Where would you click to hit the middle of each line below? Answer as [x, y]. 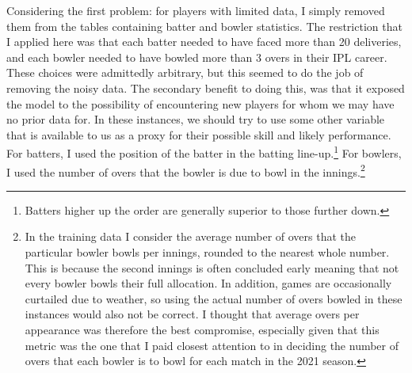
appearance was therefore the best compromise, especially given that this [202, 329]
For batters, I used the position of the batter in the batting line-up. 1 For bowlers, [204, 152]
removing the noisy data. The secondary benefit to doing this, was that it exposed [206, 88]
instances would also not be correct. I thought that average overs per [192, 314]
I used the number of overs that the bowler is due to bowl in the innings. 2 [186, 170]
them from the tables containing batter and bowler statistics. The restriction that [204, 26]
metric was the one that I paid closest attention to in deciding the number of [212, 345]
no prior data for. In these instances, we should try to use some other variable [196, 119]
